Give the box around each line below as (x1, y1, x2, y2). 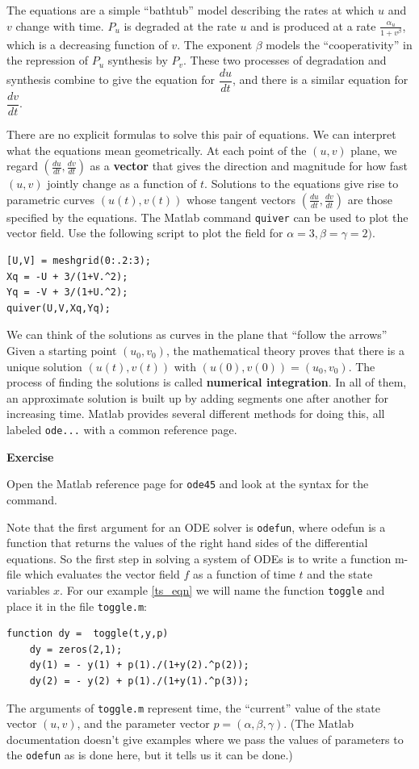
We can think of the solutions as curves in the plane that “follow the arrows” (6, 326, 388, 343)
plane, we (350, 141, 397, 158)
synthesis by (107, 52, 168, 69)
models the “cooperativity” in (266, 36, 413, 52)
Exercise (6, 448, 54, 465)
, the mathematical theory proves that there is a (166, 342, 404, 359)
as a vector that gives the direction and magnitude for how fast (90, 157, 409, 174)
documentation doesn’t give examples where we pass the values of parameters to (6, 730, 404, 747)
